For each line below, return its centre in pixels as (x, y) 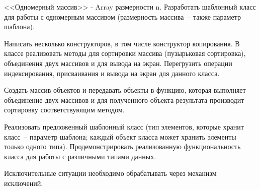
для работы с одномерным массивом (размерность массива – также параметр (122, 16)
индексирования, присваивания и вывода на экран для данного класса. (112, 73)
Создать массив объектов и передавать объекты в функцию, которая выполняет (125, 90)
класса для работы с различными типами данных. (80, 156)
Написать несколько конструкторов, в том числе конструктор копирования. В (122, 43)
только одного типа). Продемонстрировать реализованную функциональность (122, 146)
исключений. (24, 183)
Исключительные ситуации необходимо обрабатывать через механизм (110, 173)
